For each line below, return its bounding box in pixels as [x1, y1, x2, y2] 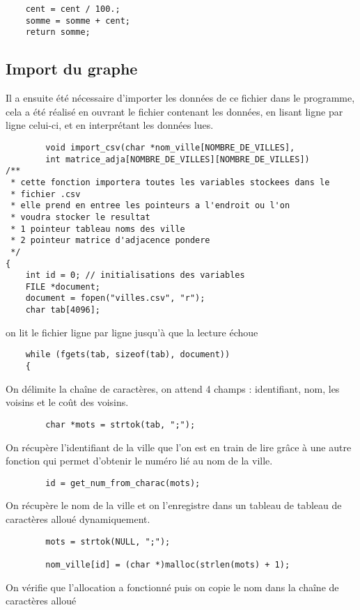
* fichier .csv [10, 189, 81, 199]
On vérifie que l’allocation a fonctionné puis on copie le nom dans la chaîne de [6, 579, 339, 594]
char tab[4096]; [25, 305, 101, 315]
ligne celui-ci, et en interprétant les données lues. [6, 118, 214, 132]
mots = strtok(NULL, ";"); [45, 536, 171, 547]
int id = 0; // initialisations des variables [25, 270, 245, 281]
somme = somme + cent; [25, 15, 130, 26]
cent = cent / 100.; [25, 4, 120, 14]
